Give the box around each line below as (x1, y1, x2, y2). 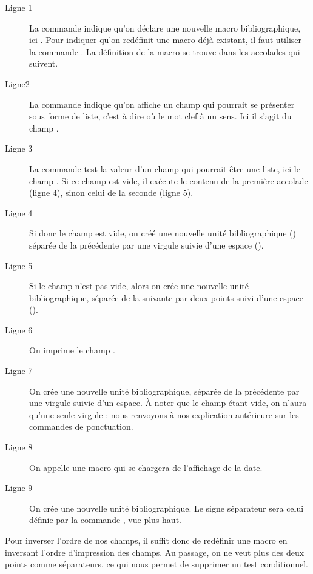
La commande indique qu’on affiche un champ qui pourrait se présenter (29, 98, 295, 110)
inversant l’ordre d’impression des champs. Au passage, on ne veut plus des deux (5, 546, 305, 558)
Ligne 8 (5, 441, 33, 453)
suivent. (29, 57, 58, 70)
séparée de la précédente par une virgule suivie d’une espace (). (29, 238, 264, 251)
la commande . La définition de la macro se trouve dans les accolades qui (29, 45, 300, 58)
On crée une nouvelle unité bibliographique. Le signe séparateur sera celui (29, 501, 304, 514)
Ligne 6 (5, 323, 33, 336)
